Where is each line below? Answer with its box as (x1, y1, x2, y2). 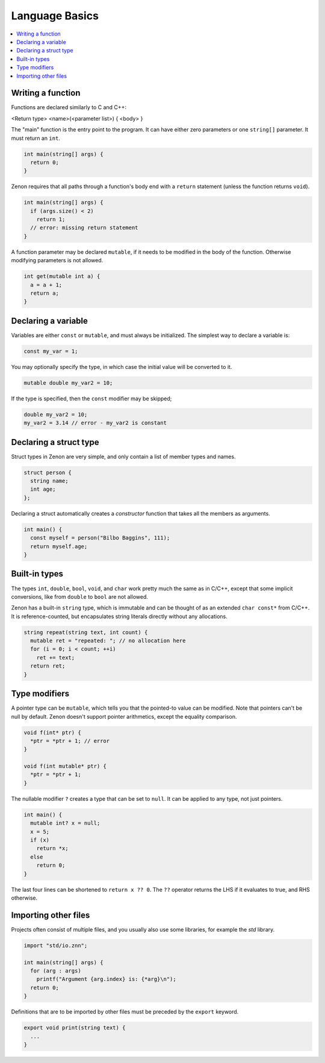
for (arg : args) (30, 967, 81, 974)
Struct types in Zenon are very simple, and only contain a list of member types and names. (11, 453, 236, 460)
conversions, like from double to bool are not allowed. (11, 593, 149, 600)
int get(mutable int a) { (23, 273, 101, 280)
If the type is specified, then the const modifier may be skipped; (11, 395, 172, 402)
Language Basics (11, 9, 99, 22)
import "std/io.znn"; (23, 942, 88, 949)
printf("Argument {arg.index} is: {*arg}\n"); (36, 976, 177, 983)
